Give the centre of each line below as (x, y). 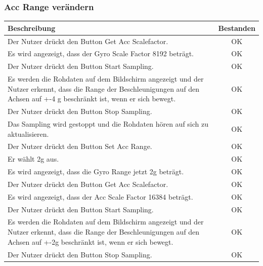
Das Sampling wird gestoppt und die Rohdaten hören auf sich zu (108, 123)
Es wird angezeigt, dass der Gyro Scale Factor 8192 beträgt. (101, 53)
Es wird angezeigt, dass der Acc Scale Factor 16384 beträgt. (100, 196)
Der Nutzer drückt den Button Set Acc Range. (80, 146)
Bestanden (237, 28)
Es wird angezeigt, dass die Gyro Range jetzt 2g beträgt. (96, 172)
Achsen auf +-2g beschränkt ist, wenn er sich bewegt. (91, 241)
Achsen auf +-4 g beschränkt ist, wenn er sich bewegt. (92, 99)
